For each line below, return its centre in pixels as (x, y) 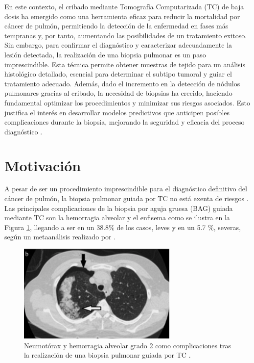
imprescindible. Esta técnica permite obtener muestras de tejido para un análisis (125, 64)
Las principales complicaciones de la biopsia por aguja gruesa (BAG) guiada (119, 208)
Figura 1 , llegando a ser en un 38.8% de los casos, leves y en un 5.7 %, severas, (123, 227)
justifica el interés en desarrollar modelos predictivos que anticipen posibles (117, 112)
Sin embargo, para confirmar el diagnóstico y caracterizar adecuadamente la (118, 45)
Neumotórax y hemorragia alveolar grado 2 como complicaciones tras (128, 345)
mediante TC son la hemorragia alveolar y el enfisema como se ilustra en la (117, 218)
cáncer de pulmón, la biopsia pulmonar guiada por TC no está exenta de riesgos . (127, 198)
